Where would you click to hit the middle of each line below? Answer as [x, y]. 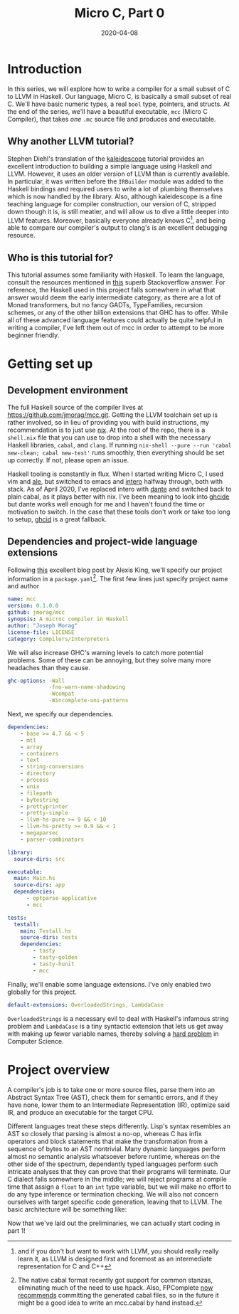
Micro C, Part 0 [119, 13]
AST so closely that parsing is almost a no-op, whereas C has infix [105, 1133]
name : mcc [22, 599]
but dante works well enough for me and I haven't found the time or [106, 504]
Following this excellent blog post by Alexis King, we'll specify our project [115, 570]
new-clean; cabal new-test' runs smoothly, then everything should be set [116, 452]
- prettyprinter [44, 806]
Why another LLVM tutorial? [71, 141]
